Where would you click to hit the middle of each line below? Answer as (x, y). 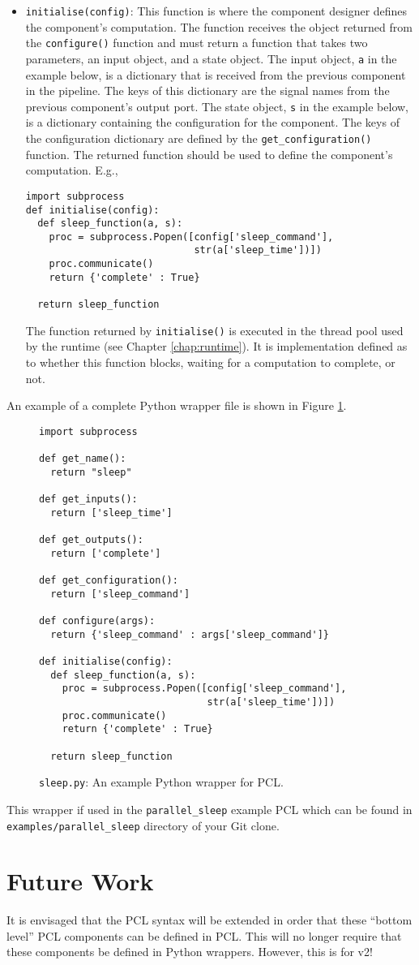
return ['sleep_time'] (111, 513)
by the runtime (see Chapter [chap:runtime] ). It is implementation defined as (216, 346)
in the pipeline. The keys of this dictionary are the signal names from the (207, 90)
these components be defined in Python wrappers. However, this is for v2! (190, 952)
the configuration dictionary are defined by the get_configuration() (199, 138)
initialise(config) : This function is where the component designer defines (216, 11)
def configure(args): (97, 620)
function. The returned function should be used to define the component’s (209, 154)
